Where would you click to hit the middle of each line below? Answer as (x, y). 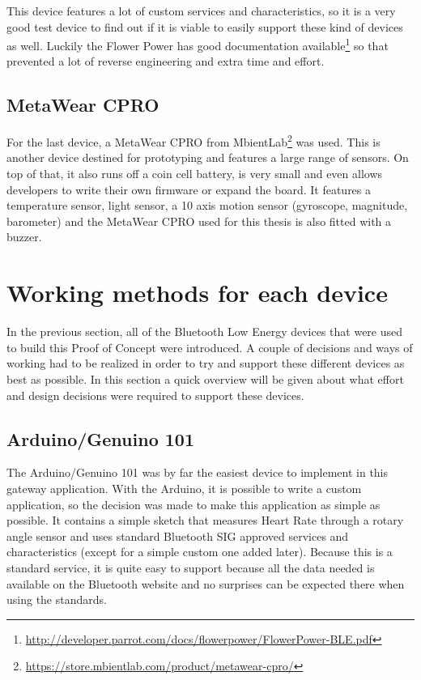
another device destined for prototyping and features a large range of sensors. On (208, 157)
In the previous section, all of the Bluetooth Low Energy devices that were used (205, 331)
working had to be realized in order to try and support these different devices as (206, 363)
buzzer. (24, 237)
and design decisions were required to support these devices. (155, 395)
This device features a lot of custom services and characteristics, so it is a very (201, 11)
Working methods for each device (197, 293)
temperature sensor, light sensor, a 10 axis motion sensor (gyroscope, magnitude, (207, 205)
